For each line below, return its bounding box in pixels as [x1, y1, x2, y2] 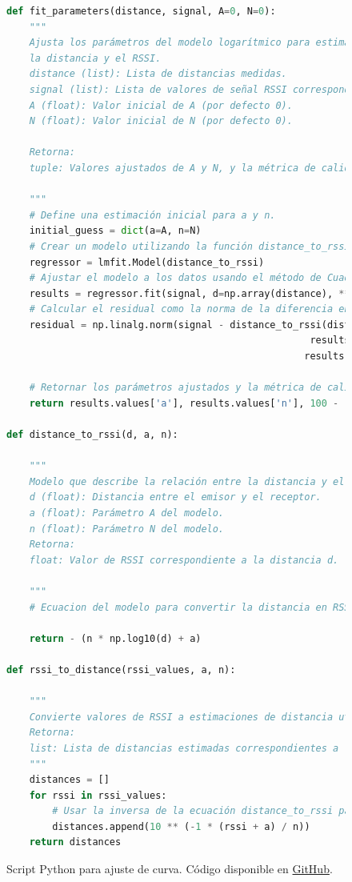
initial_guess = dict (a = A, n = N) [29, 225, 202, 237]
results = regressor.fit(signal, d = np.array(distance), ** [29, 287, 350, 299]
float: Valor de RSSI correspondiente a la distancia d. [29, 554, 339, 566]
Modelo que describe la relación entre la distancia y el [29, 475, 345, 487]
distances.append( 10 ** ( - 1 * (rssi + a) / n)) [52, 820, 310, 832]
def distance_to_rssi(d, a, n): [6, 429, 178, 441]
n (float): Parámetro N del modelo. [29, 523, 225, 535]
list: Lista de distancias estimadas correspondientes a [29, 742, 339, 754]
